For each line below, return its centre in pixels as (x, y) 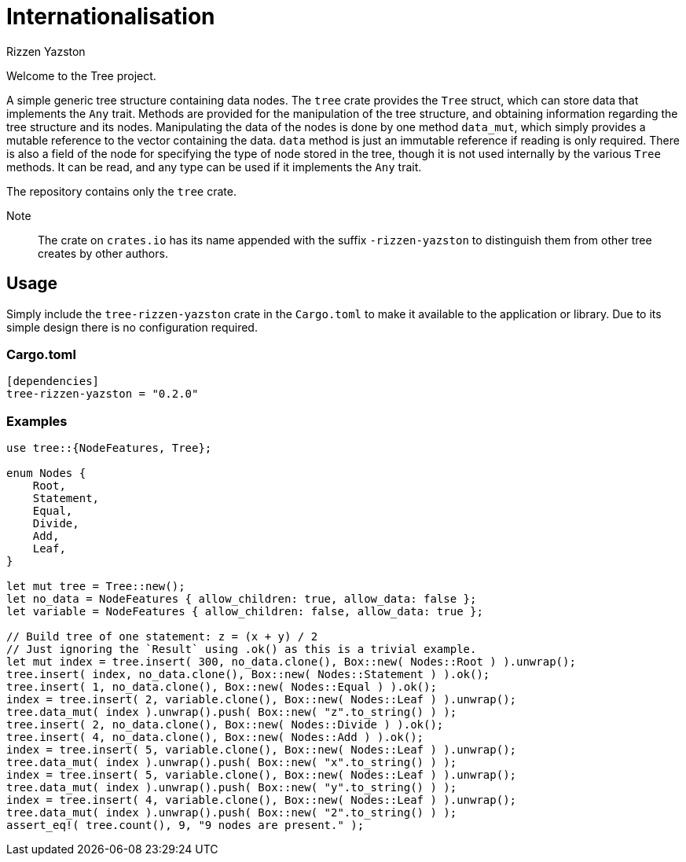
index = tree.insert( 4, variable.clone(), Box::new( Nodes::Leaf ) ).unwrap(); (262, 800)
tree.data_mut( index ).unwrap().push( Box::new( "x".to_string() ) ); (232, 763)
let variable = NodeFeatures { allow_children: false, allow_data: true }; (245, 612)
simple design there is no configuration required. (132, 327)
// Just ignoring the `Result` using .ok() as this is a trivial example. (242, 649)
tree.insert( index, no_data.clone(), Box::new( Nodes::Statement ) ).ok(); (248, 675)
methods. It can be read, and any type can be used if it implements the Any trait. (214, 167)
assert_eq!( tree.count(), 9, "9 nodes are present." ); (185, 825)
